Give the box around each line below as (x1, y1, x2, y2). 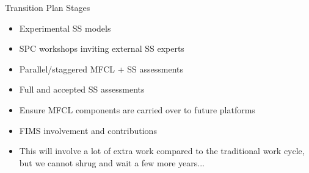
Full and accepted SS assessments (19, 83, 145, 96)
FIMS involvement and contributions (19, 124, 157, 136)
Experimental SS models (19, 21, 111, 34)
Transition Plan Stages (5, 1, 90, 13)
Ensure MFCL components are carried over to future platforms (19, 103, 255, 116)
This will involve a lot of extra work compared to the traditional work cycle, (19, 144, 305, 157)
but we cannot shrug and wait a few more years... (19, 156, 205, 169)
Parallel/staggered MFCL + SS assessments (19, 62, 184, 75)
